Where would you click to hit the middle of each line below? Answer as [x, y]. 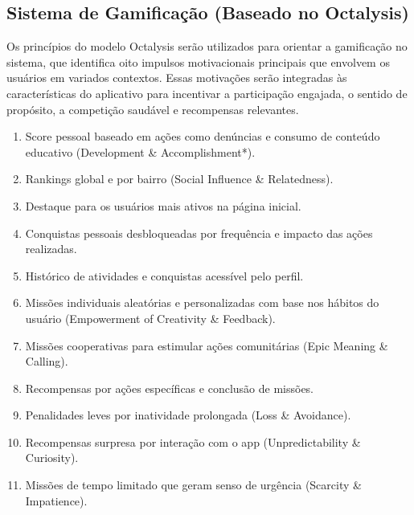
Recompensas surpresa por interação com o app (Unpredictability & [193, 441]
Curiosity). [52, 458]
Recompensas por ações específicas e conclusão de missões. [170, 388]
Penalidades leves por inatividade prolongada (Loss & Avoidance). [188, 415]
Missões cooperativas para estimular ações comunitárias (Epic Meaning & [207, 345]
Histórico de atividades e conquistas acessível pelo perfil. [164, 275]
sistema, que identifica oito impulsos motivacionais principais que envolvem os [198, 61]
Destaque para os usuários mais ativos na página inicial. [163, 205]
